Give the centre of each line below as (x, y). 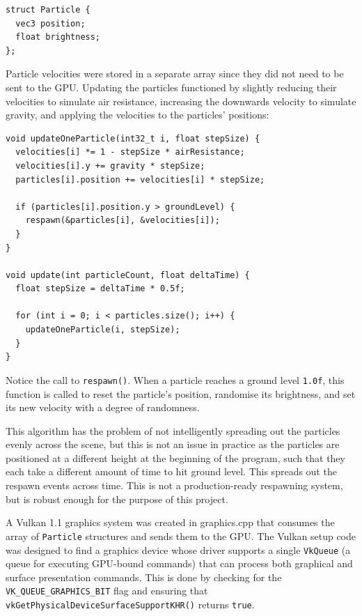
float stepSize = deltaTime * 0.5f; (100, 289)
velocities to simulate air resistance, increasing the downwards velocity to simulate (181, 101)
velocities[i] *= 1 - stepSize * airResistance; (130, 152)
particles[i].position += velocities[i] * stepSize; (140, 179)
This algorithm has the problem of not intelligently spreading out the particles (173, 430)
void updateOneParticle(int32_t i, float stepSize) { (133, 138)
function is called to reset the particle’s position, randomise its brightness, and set (181, 393)
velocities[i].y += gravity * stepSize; (110, 165)
